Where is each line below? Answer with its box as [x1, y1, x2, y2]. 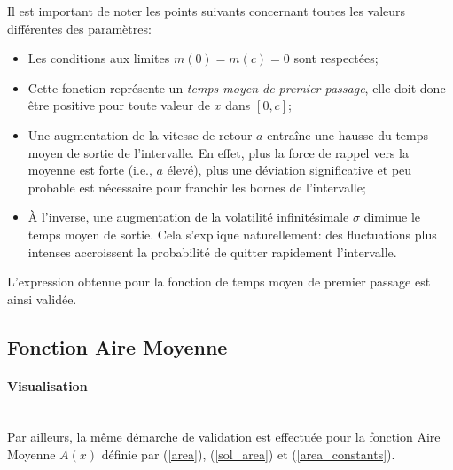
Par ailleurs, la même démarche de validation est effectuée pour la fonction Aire [7, 427, 441, 446]
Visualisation [7, 376, 88, 395]
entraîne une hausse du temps [267, 125, 429, 144]
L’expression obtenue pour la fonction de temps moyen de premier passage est [7, 272, 431, 291]
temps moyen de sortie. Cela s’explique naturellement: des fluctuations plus [27, 224, 437, 243]
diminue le [363, 208, 420, 226]
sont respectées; [293, 49, 379, 67]
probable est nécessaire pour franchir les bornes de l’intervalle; [27, 177, 366, 196]
